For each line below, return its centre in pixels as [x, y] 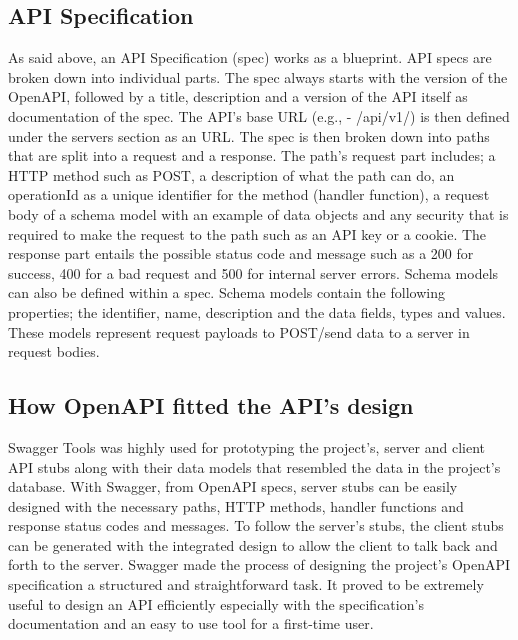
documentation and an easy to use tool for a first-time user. [191, 623]
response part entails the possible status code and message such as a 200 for [241, 253]
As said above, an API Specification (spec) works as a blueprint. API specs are [250, 57]
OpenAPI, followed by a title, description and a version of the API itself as [238, 96]
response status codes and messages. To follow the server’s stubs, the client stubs [256, 525]
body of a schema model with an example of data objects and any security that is [258, 213]
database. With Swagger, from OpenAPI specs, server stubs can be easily [233, 486]
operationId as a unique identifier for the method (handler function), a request [249, 194]
